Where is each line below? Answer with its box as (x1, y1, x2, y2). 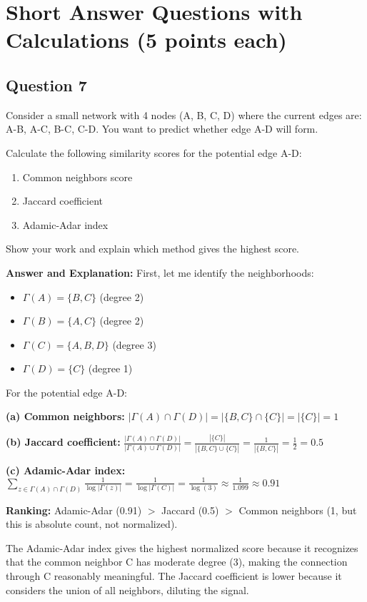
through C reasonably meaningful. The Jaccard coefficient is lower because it (6, 568, 342, 583)
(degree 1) (88, 361, 133, 376)
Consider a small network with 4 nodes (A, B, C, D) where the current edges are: (6, 107, 362, 122)
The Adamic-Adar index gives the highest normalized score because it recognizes (6, 540, 358, 555)
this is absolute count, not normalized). (6, 516, 178, 531)
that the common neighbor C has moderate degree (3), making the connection (6, 554, 348, 569)
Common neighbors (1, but (238, 502, 357, 517)
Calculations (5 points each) (6, 25, 287, 54)
